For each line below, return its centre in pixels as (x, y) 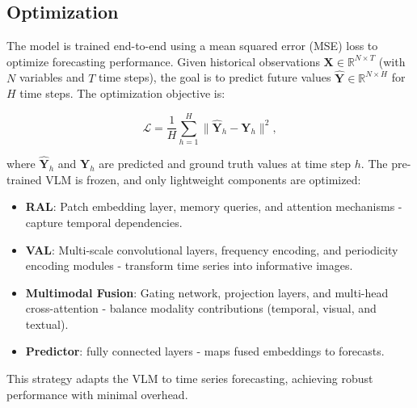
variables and (52, 77)
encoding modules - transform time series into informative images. (189, 265)
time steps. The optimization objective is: (122, 93)
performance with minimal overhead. (97, 394)
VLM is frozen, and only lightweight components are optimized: (203, 179)
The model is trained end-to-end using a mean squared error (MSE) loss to (192, 46)
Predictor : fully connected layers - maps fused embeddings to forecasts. (205, 351)
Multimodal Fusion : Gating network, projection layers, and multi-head (207, 292)
